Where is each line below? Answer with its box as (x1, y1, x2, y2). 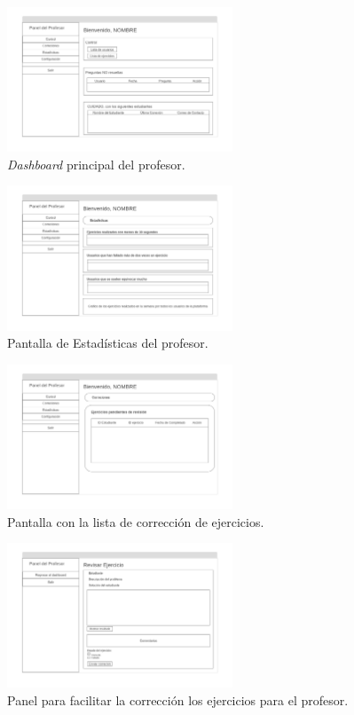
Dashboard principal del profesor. (7, 154, 185, 173)
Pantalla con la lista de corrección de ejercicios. (7, 512, 264, 530)
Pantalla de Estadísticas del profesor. (7, 334, 208, 352)
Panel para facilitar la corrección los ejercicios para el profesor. (7, 690, 349, 709)
